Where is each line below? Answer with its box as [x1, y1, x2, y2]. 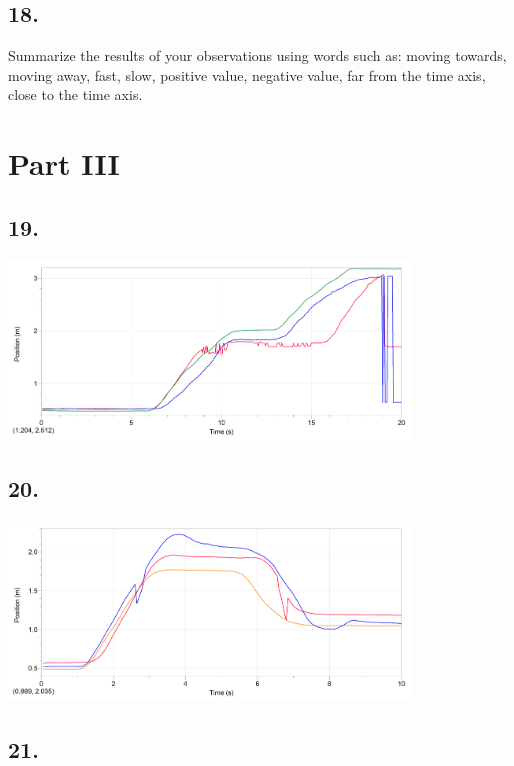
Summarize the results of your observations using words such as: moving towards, [8, 45, 507, 66]
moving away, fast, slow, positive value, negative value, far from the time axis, [8, 64, 486, 85]
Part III [8, 143, 120, 184]
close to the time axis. [8, 84, 143, 105]
